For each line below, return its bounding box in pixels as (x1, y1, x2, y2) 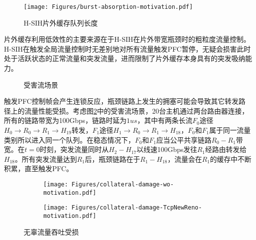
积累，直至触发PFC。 (4, 163, 73, 174)
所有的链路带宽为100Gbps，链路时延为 (4, 115, 127, 125)
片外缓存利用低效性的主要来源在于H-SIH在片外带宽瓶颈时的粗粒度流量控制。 (4, 34, 251, 44)
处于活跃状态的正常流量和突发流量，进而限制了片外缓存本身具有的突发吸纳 (4, 53, 245, 63)
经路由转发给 (205, 144, 247, 154)
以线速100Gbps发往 (136, 144, 197, 154)
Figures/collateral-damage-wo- (71, 180, 174, 188)
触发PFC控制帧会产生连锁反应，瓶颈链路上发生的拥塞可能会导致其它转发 (4, 96, 239, 106)
